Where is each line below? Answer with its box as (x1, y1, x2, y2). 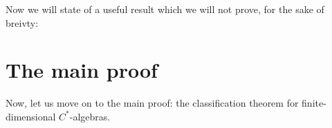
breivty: (6, 15, 39, 30)
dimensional (6, 109, 56, 123)
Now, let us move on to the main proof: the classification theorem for (6, 96, 299, 110)
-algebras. (69, 109, 111, 123)
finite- (302, 96, 326, 110)
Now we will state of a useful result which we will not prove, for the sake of (6, 2, 324, 16)
